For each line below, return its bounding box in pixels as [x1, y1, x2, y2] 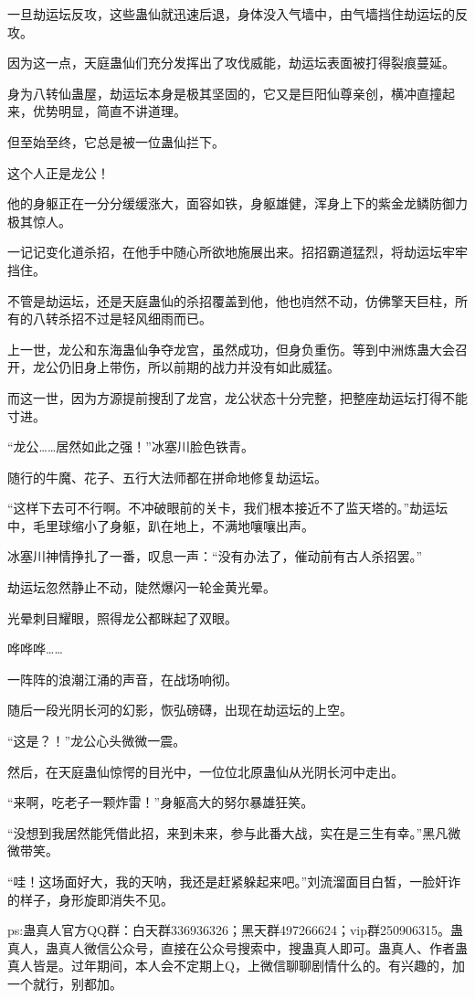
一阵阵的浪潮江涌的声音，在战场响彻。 [7, 669, 237, 688]
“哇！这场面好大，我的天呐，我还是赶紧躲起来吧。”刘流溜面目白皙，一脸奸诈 [7, 872, 461, 890]
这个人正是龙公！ [7, 163, 110, 182]
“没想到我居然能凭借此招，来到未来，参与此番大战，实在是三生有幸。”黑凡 [7, 823, 449, 842]
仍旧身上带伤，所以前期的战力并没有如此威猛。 [58, 357, 340, 377]
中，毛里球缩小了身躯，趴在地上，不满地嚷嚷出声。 [7, 515, 314, 535]
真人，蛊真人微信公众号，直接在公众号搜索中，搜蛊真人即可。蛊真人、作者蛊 [7, 938, 468, 957]
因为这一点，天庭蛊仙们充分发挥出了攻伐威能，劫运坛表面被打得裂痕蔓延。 [7, 53, 455, 72]
